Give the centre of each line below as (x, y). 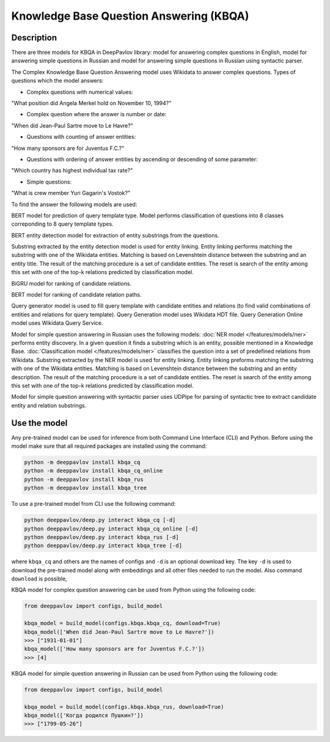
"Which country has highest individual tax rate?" (72, 171)
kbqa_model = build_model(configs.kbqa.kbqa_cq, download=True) (123, 623)
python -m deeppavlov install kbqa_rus (84, 479)
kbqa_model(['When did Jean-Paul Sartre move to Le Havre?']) (119, 632)
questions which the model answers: (57, 81)
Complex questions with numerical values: (80, 92)
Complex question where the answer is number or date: (97, 114)
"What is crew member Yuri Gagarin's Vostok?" (71, 193)
